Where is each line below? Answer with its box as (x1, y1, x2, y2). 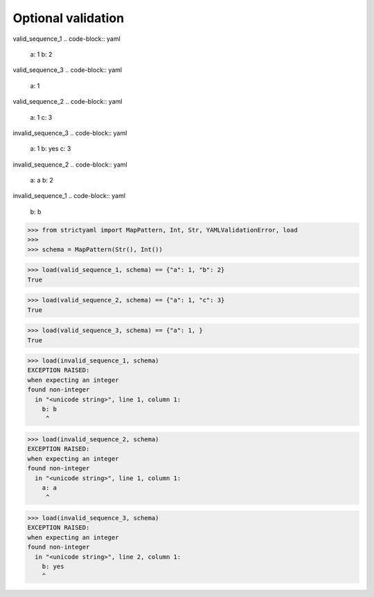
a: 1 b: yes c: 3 (30, 145, 71, 153)
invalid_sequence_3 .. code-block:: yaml (12, 129, 127, 137)
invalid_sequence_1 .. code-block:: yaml (12, 192, 126, 200)
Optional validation (12, 10, 125, 26)
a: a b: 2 (30, 176, 53, 185)
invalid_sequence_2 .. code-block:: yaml (12, 160, 127, 169)
